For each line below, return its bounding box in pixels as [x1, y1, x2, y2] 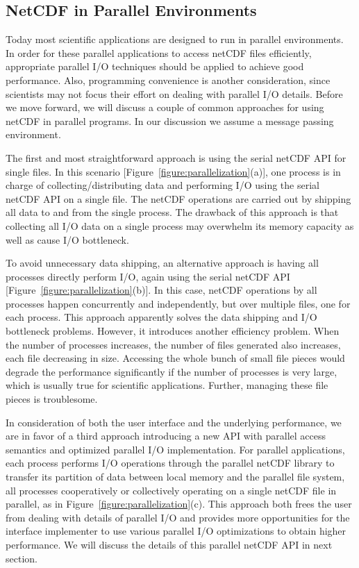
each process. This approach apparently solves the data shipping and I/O [6, 310, 317, 324]
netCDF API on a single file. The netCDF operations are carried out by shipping [6, 191, 351, 206]
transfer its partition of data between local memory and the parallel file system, [6, 469, 345, 484]
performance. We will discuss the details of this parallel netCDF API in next [6, 537, 333, 551]
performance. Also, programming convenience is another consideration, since [6, 72, 331, 87]
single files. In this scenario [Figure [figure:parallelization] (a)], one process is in [6, 164, 341, 178]
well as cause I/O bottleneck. [6, 232, 129, 247]
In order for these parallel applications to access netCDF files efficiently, [6, 45, 312, 60]
